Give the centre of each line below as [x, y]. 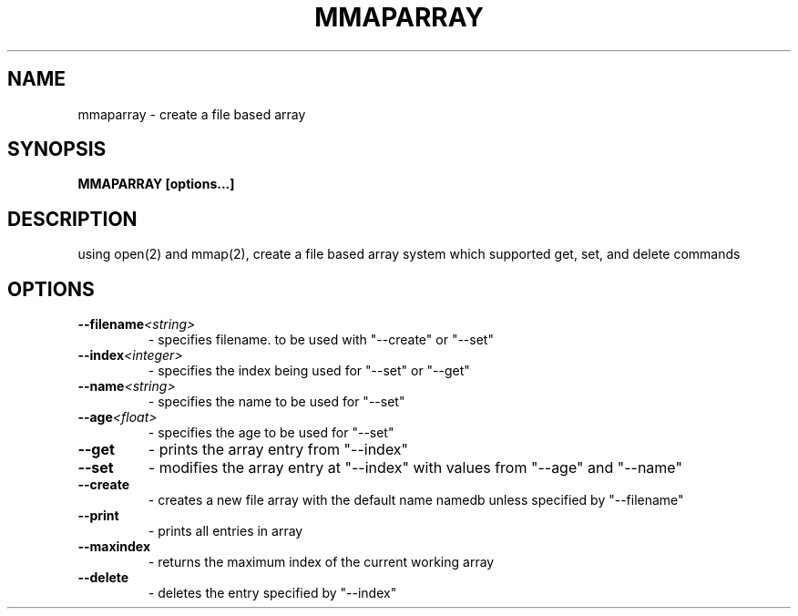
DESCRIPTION [72, 219]
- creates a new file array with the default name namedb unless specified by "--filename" [416, 500]
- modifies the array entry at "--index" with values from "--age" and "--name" [415, 468]
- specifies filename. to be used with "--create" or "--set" [321, 340]
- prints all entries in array [225, 531]
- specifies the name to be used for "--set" [276, 402]
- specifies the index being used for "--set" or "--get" [309, 371]
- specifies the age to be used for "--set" [271, 433]
